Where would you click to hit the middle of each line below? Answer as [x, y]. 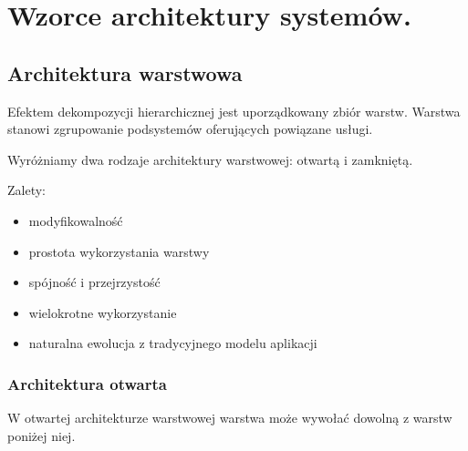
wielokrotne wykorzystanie [103, 312]
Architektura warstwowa [125, 72]
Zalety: [26, 190]
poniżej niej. [42, 435]
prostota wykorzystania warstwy [119, 251]
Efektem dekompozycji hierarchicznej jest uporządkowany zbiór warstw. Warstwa [234, 111]
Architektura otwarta [87, 383]
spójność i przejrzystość [94, 282]
